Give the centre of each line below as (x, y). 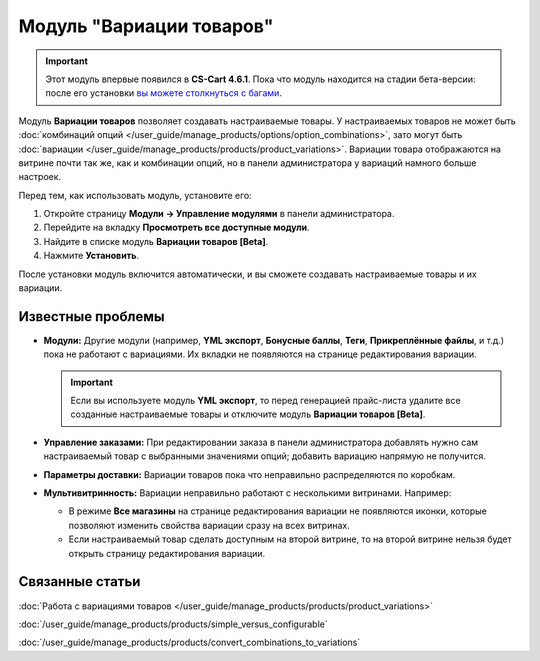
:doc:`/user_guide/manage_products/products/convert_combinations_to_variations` (189, 642)
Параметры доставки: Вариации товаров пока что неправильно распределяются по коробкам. (249, 474)
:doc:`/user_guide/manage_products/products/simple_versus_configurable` (173, 624)
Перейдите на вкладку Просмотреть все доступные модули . (176, 227)
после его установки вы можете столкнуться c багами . (163, 93)
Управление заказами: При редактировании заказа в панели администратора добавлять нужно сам (261, 442)
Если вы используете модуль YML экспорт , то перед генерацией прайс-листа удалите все (265, 401)
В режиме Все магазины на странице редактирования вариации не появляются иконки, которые (277, 511)
